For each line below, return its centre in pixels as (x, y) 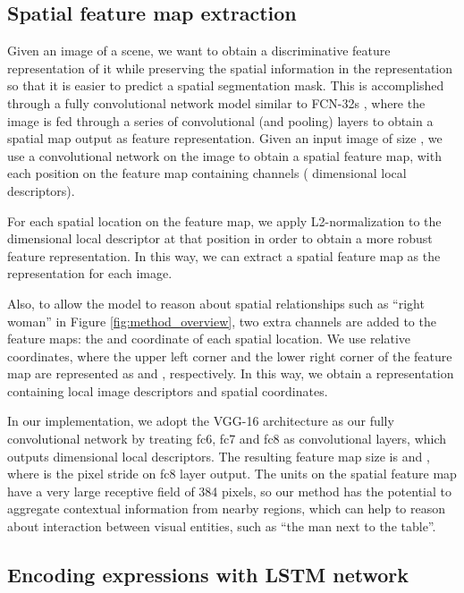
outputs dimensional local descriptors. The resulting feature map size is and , (219, 456)
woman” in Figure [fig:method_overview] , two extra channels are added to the (222, 321)
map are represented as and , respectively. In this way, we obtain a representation (231, 373)
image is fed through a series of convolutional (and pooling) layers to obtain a (220, 120)
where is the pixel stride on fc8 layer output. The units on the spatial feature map (232, 474)
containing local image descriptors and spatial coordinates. (168, 390)
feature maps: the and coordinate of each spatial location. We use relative (209, 339)
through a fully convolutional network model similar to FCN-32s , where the (216, 102)
